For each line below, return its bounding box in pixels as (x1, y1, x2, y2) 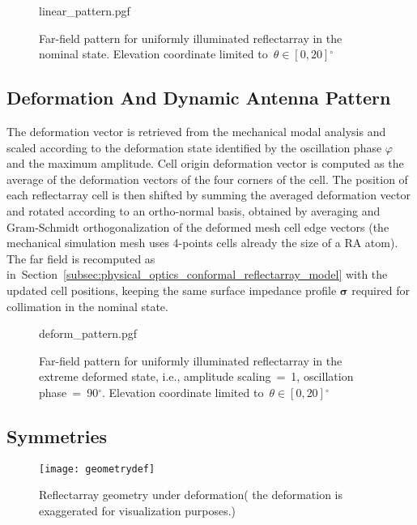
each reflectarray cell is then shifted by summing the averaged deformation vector (6, 186, 411, 203)
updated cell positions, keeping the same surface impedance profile (6, 281, 337, 298)
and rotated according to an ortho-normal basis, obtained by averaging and (6, 202, 381, 219)
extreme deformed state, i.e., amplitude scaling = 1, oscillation (39, 368, 354, 385)
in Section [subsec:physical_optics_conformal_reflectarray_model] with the (6, 266, 388, 283)
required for (351, 281, 410, 298)
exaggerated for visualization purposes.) (39, 502, 236, 519)
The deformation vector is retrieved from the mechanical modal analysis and (6, 122, 386, 139)
